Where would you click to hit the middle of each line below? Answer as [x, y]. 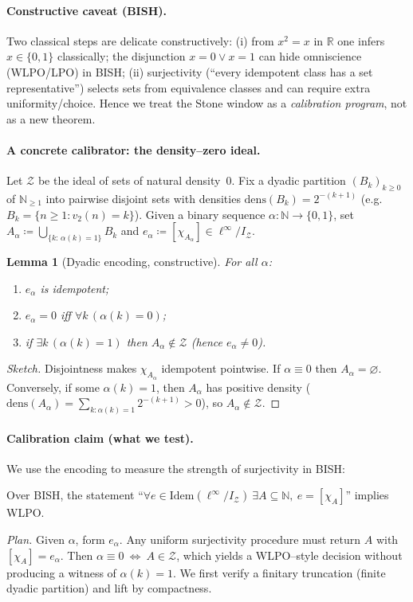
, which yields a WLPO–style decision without [289, 555]
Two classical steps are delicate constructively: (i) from [140, 40]
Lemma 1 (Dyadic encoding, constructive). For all [132, 261]
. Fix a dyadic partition [289, 180]
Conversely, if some [53, 387]
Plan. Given [35, 539]
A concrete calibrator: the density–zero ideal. [134, 149]
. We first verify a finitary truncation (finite [279, 572]
